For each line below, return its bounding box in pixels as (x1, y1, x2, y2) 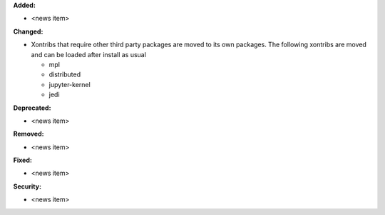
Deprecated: (13, 104, 51, 112)
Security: (13, 182, 42, 191)
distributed (48, 70, 81, 79)
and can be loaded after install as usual (31, 50, 146, 59)
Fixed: (13, 156, 32, 164)
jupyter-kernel (48, 80, 91, 89)
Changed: (13, 27, 43, 36)
